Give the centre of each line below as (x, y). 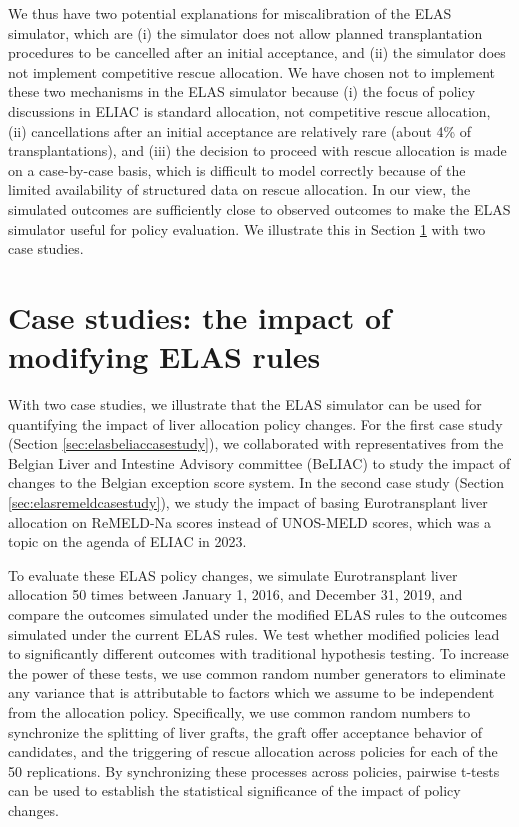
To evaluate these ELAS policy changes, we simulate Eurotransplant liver (233, 574)
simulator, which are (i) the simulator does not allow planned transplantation (245, 32)
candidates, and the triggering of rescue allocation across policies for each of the (253, 751)
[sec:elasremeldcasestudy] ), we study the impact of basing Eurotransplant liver (248, 502)
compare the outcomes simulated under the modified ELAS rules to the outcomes (257, 613)
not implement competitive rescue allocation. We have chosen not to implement (252, 71)
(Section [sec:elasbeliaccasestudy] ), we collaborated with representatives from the (256, 443)
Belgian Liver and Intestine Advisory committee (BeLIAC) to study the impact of (259, 462)
